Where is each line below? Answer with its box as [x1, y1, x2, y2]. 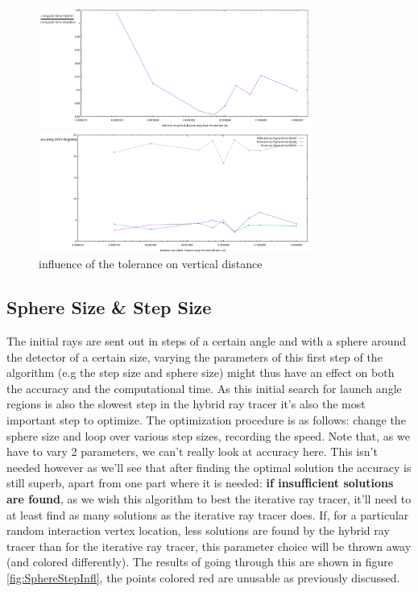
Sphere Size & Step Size [6, 295, 212, 320]
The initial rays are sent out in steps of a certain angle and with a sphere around [6, 333, 407, 350]
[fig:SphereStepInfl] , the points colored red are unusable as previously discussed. [6, 569, 400, 586]
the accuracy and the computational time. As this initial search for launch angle [6, 379, 402, 396]
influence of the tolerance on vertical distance [39, 255, 263, 272]
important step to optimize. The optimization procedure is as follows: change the [6, 411, 406, 428]
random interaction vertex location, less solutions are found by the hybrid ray [6, 522, 390, 539]
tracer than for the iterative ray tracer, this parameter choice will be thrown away [6, 537, 412, 554]
